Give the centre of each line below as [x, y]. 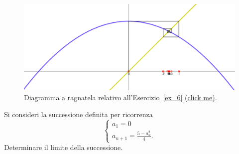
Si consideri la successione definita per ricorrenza [78, 114]
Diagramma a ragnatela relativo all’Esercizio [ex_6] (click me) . [120, 97]
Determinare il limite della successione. [63, 147]
